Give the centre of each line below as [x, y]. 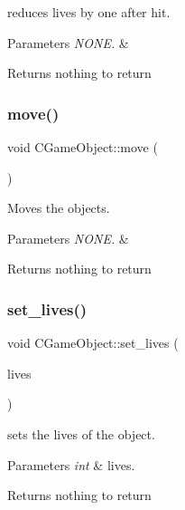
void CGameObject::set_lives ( [93, 343]
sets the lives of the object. [81, 433]
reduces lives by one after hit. [89, 12]
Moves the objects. [59, 208]
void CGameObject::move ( [83, 147]
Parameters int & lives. [71, 464]
